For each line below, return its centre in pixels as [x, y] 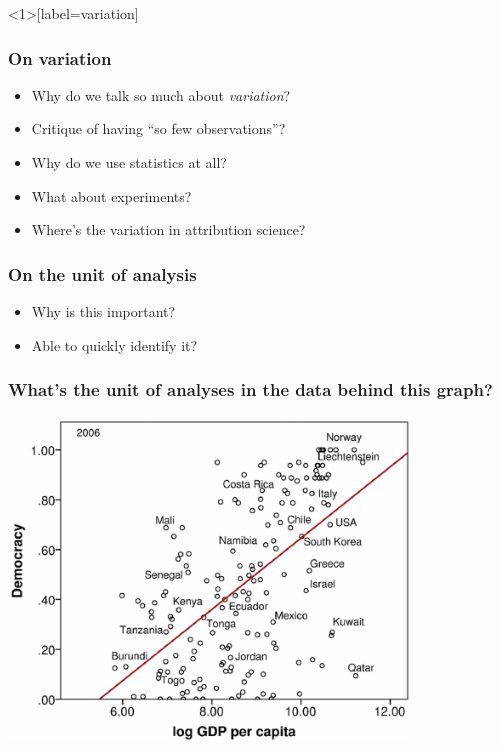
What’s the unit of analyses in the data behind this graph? [250, 389]
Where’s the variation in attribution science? [168, 229]
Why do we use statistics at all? [129, 162]
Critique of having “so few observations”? [158, 128]
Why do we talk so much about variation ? [161, 94]
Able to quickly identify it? [114, 344]
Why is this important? [103, 311]
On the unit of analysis [102, 273]
